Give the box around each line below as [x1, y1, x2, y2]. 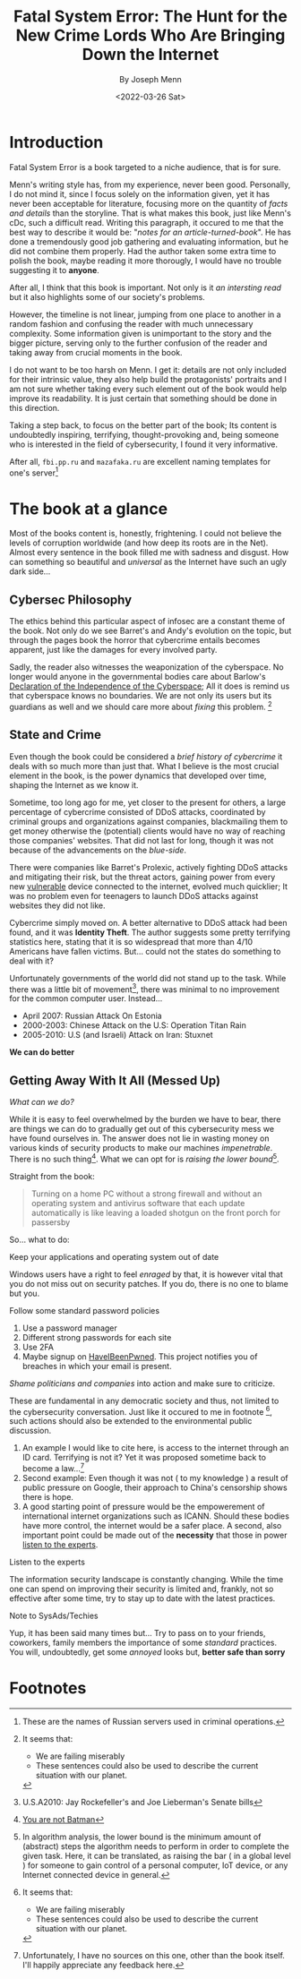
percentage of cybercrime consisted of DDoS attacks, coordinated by [9, 806, 266, 817]
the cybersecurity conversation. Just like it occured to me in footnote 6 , [9, 1404, 273, 1417]
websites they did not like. [9, 900, 106, 911]
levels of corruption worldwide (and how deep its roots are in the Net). [9, 537, 269, 548]
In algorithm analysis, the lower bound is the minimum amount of [21, 1831, 262, 1842]
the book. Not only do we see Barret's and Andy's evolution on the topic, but [9, 625, 292, 637]
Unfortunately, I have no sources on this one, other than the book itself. [21, 1949, 285, 1960]
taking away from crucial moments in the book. [9, 347, 183, 357]
